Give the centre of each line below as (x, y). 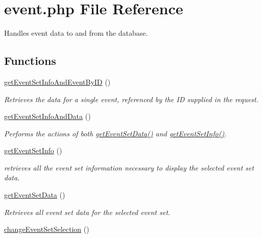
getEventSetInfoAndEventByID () (57, 81)
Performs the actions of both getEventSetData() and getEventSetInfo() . (115, 133)
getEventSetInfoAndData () (47, 116)
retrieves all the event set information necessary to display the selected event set (129, 167)
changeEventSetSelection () (47, 229)
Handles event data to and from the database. (76, 33)
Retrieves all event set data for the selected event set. (87, 212)
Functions (30, 61)
